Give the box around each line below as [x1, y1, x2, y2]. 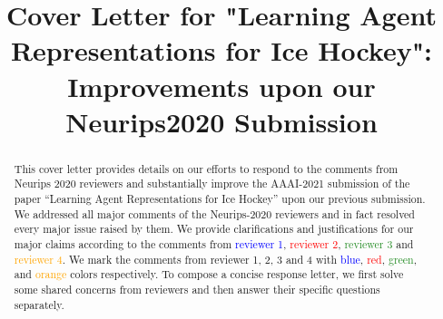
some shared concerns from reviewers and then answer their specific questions [14, 281, 380, 296]
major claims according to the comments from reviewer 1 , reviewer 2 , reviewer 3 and [14, 237, 414, 252]
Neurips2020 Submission [65, 102, 378, 140]
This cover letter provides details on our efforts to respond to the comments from [14, 160, 399, 176]
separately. [14, 296, 64, 312]
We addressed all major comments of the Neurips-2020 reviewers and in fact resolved [14, 206, 415, 221]
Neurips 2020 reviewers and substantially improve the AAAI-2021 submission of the [14, 176, 410, 191]
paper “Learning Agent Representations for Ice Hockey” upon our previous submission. [14, 191, 426, 207]
